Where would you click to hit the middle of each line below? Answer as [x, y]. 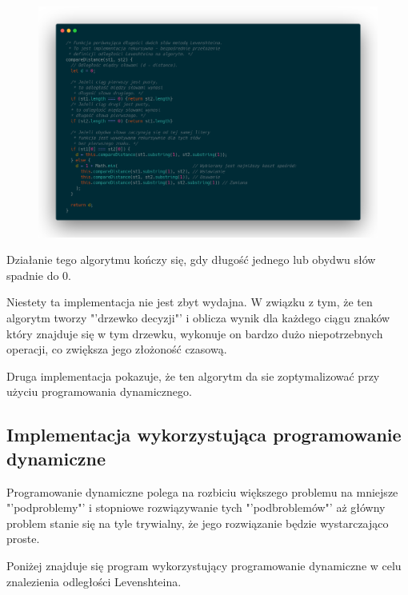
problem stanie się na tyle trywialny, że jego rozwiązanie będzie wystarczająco [198, 523]
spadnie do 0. [39, 275]
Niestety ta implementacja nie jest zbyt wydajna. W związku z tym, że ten [190, 302]
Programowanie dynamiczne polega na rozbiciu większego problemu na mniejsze [202, 491]
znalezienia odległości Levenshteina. [94, 581]
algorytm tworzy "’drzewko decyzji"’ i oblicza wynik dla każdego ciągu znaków [198, 317]
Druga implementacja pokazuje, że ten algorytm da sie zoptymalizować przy [193, 375]
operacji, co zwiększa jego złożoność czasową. [117, 349]
